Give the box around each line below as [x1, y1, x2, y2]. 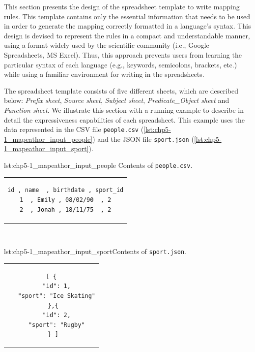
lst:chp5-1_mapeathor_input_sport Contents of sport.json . [4, 246, 187, 256]
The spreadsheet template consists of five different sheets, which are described [4, 85, 239, 96]
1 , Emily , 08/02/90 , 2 [20, 196, 112, 204]
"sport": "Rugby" [28, 321, 85, 328]
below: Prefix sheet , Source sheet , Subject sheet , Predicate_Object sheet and [4, 95, 229, 105]
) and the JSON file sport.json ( [92, 133, 194, 144]
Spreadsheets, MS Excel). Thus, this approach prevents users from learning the [4, 49, 242, 60]
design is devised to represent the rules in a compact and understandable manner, [4, 30, 250, 40]
